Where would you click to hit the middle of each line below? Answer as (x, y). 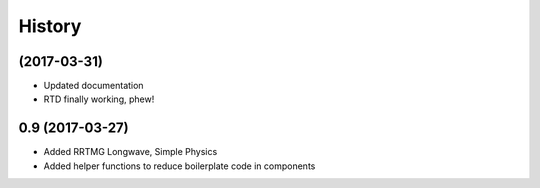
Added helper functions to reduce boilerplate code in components (179, 166)
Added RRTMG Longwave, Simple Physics (130, 152)
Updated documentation (93, 86)
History (50, 26)
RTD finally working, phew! (99, 99)
